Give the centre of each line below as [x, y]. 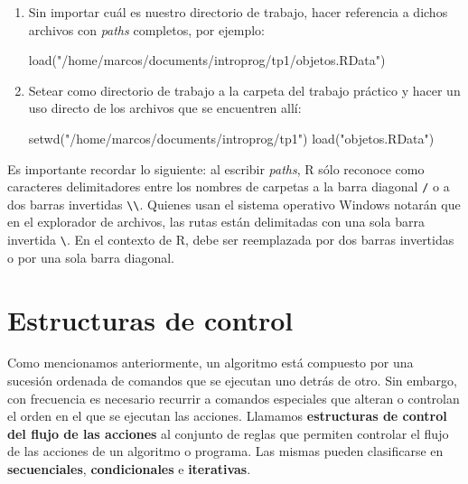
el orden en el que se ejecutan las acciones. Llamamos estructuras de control [227, 416]
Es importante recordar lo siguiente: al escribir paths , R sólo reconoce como [216, 168]
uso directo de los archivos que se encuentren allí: [165, 108]
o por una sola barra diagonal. [91, 257]
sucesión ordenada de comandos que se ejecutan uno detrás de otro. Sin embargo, [232, 381]
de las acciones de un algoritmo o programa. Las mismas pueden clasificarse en [225, 451]
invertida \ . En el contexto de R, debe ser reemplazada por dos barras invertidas [231, 240]
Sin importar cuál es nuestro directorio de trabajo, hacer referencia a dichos [238, 12]
